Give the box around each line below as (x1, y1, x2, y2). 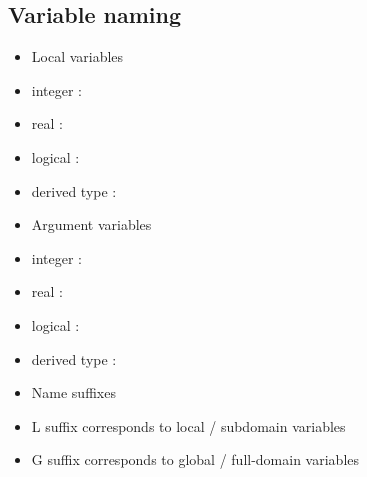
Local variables (31, 46, 124, 67)
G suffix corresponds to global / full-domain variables (31, 449, 360, 470)
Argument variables (31, 214, 152, 235)
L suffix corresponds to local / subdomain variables (31, 415, 346, 436)
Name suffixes (31, 382, 116, 403)
